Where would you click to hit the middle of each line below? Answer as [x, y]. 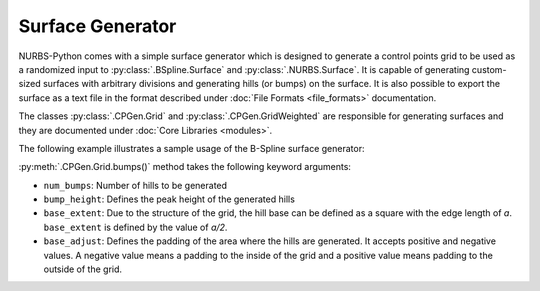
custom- [489, 69]
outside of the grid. [83, 269]
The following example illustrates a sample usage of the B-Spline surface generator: [191, 148]
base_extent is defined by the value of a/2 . [135, 227]
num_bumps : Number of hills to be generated [135, 185]
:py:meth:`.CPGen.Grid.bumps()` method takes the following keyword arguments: [185, 167]
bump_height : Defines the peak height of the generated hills [169, 199]
